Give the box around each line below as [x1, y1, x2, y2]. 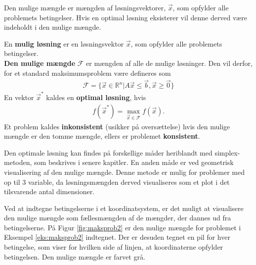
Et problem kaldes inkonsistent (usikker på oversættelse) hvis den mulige [4, 121, 230, 131]
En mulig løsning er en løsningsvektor [4, 38, 124, 49]
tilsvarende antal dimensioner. [4, 186, 95, 197]
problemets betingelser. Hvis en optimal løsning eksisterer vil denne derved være [4, 12, 247, 22]
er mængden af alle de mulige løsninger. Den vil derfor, [86, 57, 253, 68]
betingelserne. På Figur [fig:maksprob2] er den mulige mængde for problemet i [4, 222, 241, 232]
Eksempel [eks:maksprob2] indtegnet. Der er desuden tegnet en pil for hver [4, 232, 230, 242]
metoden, [4, 157, 32, 167]
